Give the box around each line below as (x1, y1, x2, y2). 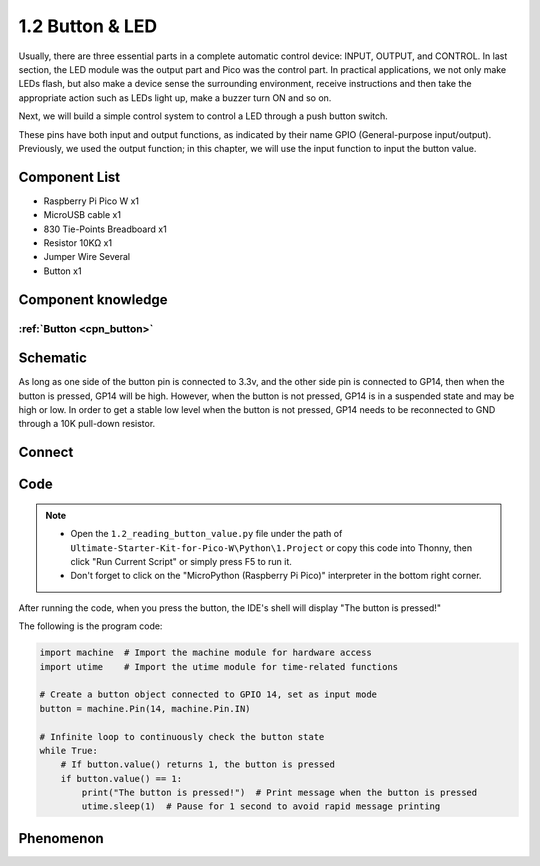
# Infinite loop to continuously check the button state (39, 731, 325, 742)
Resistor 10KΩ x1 (43, 236, 113, 249)
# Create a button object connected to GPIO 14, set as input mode (39, 689, 378, 700)
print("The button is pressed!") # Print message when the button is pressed (81, 787, 478, 799)
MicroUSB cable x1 (43, 209, 122, 221)
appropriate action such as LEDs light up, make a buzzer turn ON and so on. (18, 91, 332, 104)
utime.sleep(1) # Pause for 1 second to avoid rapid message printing (81, 801, 441, 812)
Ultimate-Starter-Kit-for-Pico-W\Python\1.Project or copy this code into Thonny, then (70, 541, 473, 554)
